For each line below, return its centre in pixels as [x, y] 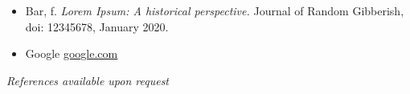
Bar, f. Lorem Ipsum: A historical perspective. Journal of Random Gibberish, [215, 10]
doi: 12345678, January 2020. [97, 26]
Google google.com [72, 53]
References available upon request [88, 80]
